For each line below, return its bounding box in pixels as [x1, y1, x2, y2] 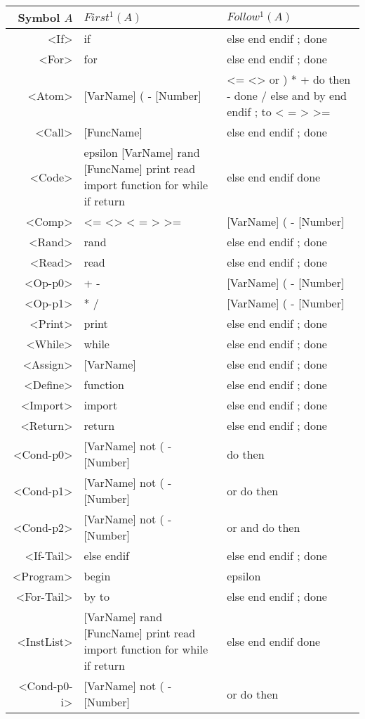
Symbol [18, 9, 60, 25]
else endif [84, 547, 130, 564]
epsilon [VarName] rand [84, 144, 200, 160]
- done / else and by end [227, 87, 347, 103]
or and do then [227, 518, 300, 535]
